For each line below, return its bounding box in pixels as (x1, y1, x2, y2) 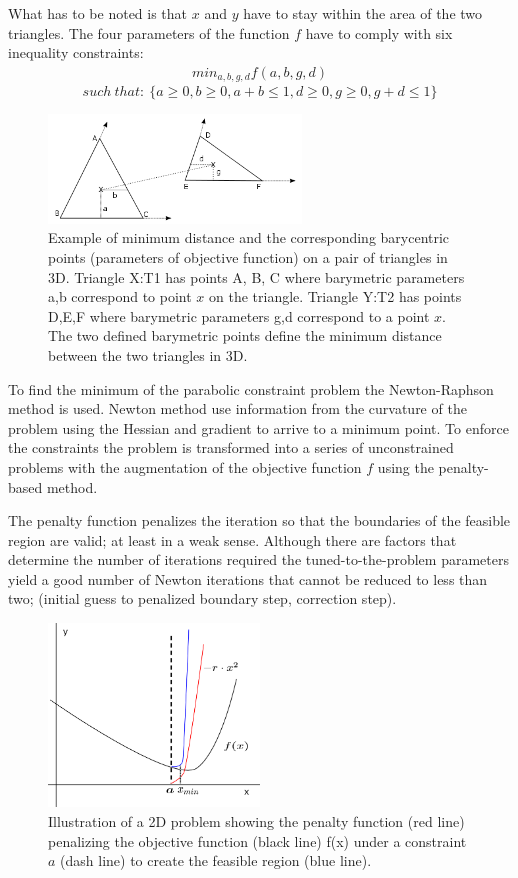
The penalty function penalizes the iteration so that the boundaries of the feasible (8, 510, 511, 531)
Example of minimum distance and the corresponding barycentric (48, 227, 450, 248)
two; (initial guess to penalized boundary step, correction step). (8, 588, 397, 609)
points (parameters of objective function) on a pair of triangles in (48, 246, 448, 267)
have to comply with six (305, 22, 453, 43)
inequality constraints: (8, 42, 144, 63)
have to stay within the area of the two (243, 3, 483, 23)
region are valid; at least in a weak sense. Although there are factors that (8, 529, 457, 550)
